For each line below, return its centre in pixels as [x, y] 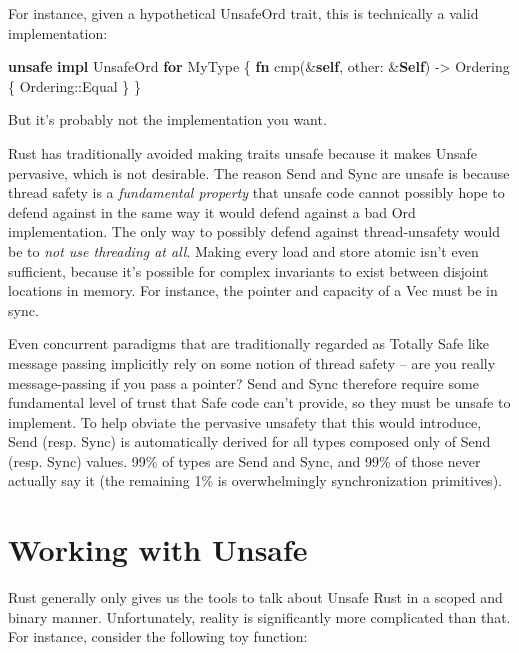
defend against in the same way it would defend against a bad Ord [212, 211]
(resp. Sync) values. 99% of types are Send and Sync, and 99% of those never [244, 460]
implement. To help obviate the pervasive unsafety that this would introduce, [245, 421]
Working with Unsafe [158, 549]
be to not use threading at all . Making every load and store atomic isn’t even [243, 250]
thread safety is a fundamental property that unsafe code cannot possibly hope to [256, 192]
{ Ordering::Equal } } [74, 85]
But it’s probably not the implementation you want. [167, 119]
